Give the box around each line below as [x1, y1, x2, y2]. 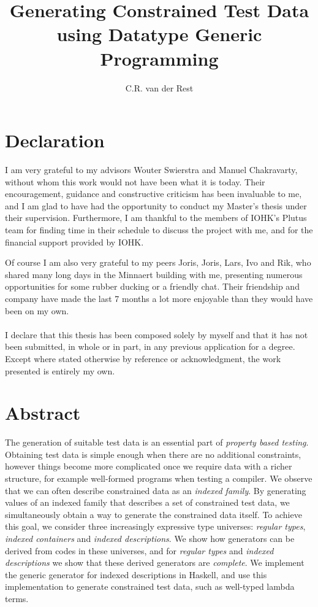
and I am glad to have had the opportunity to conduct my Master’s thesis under [5, 199, 307, 212]
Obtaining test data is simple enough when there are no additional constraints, [5, 447, 301, 460]
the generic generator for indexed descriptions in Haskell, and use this [5, 568, 267, 581]
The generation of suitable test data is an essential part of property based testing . [5, 436, 309, 449]
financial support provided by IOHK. [5, 235, 144, 248]
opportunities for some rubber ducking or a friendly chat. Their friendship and [5, 280, 300, 293]
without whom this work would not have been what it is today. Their [5, 175, 265, 188]
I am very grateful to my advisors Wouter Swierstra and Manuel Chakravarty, [5, 163, 298, 176]
